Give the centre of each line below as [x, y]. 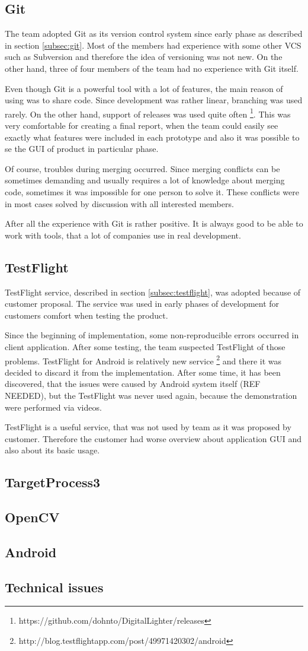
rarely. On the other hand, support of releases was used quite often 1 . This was [148, 113]
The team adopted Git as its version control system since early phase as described [154, 34]
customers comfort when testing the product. [86, 315]
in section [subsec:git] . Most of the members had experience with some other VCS [153, 45]
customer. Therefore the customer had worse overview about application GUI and [153, 438]
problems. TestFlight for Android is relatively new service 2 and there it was [143, 360]
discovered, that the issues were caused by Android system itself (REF [133, 384]
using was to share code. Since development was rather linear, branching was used [154, 100]
